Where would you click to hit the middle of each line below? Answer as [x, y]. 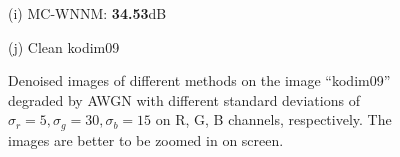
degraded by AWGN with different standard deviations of [184, 99]
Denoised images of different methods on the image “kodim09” [199, 80]
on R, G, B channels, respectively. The [273, 119]
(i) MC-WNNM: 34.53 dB [87, 13]
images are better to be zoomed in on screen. [146, 139]
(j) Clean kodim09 [64, 46]
